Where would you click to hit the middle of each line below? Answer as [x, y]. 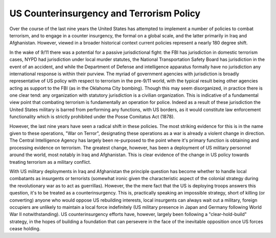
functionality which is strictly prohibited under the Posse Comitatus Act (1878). [92, 117]
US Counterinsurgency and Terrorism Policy [105, 13]
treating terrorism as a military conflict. [50, 162]
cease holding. [25, 229]
